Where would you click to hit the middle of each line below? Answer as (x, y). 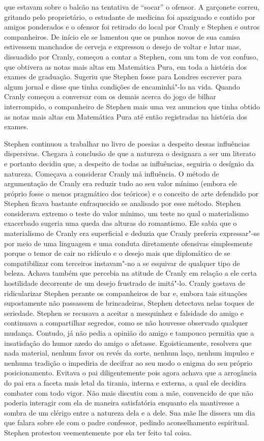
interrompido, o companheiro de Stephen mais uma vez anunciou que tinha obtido (132, 106)
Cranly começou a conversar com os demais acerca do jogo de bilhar (110, 96)
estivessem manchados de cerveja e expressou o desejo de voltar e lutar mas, (123, 47)
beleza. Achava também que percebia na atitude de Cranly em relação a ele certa (130, 273)
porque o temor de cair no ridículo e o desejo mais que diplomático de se (117, 253)
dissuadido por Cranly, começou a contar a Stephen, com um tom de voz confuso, (131, 56)
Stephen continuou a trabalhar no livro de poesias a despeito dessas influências (127, 143)
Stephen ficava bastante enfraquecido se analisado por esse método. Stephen (123, 203)
